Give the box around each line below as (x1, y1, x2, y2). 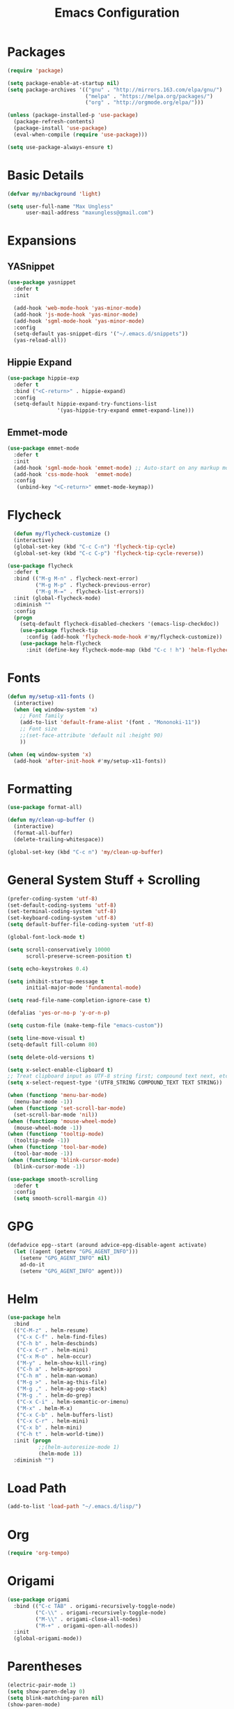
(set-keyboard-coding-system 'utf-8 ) (7, 914, 117, 921)
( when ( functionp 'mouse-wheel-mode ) (7, 1117, 117, 1125)
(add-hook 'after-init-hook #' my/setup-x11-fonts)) (13, 758, 167, 765)
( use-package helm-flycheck (19, 640, 101, 647)
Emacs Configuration (54, 5, 180, 21)
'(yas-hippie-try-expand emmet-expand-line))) (56, 407, 195, 414)
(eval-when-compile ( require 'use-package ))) (13, 131, 148, 138)
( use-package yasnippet (7, 279, 77, 286)
